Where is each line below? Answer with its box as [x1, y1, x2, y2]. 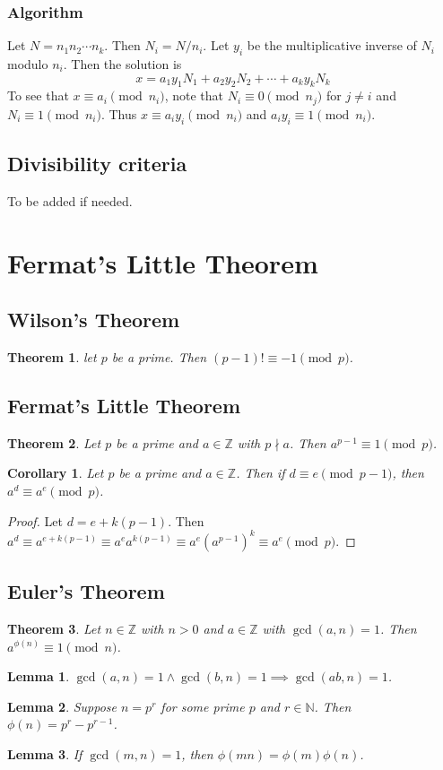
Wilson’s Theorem [7, 306, 180, 333]
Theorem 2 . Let [7, 433, 101, 452]
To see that [7, 86, 69, 105]
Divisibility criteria [7, 150, 187, 177]
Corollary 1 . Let [7, 463, 104, 482]
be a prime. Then [111, 348, 207, 367]
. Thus [100, 104, 137, 123]
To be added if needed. [7, 191, 133, 210]
